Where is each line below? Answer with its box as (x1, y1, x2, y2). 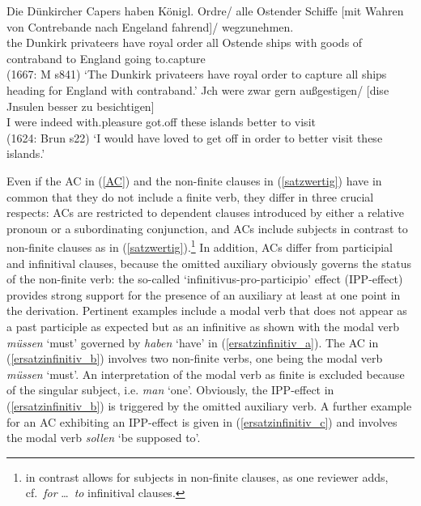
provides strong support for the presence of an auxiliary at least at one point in (6, 286, 401, 303)
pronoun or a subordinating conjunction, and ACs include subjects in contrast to (6, 219, 408, 236)
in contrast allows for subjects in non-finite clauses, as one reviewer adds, (25, 468, 389, 485)
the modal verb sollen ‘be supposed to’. (6, 429, 201, 446)
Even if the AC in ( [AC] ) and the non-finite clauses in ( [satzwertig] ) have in (6, 172, 382, 189)
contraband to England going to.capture (6, 49, 206, 66)
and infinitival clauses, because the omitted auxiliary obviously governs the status (6, 254, 411, 271)
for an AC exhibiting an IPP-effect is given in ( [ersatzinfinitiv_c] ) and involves (6, 413, 398, 430)
